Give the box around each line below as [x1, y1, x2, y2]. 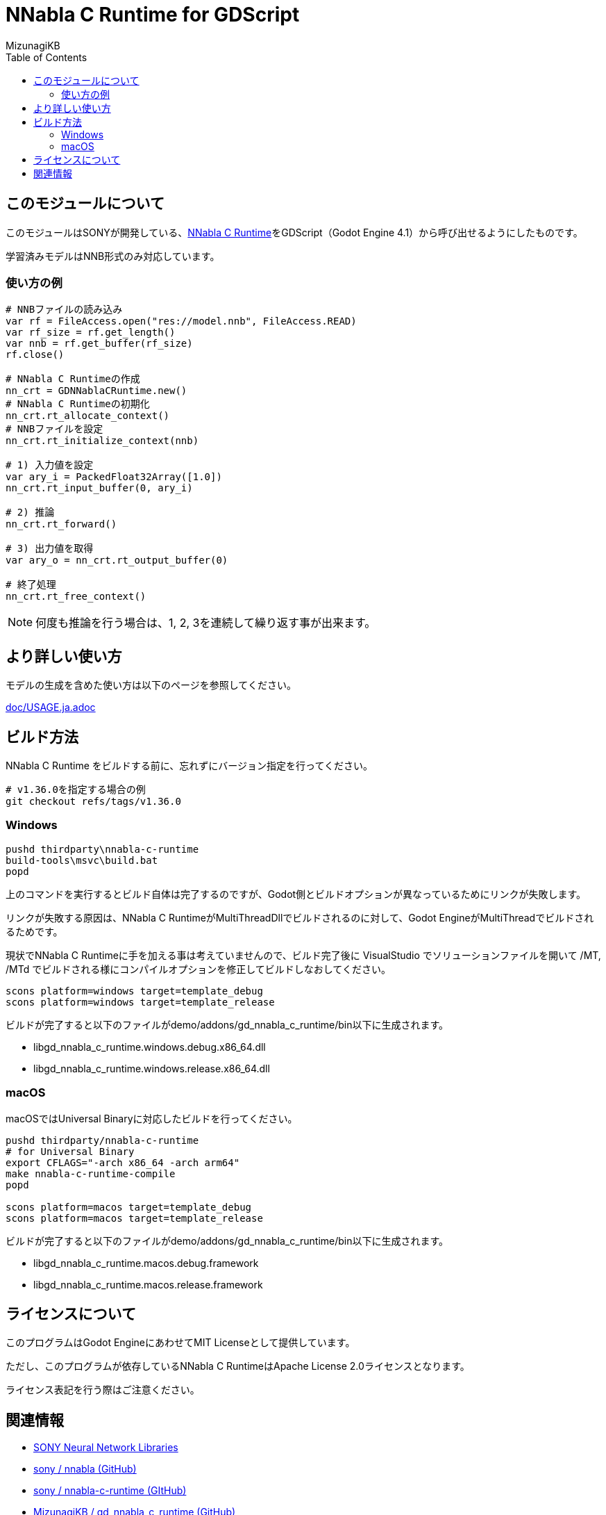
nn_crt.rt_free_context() [6, 591, 146, 603]
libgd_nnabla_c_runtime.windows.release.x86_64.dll [33, 1062, 270, 1074]
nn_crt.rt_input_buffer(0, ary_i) [6, 482, 193, 494]
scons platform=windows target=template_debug [6, 985, 263, 997]
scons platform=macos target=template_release [6, 1212, 263, 1224]
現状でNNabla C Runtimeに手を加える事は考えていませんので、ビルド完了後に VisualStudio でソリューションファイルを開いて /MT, [6, 949, 601, 961]
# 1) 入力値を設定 [6, 459, 94, 471]
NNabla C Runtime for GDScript [6, 3, 300, 26]
